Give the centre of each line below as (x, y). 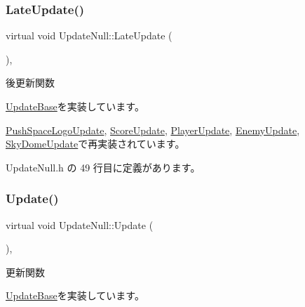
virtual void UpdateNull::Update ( (80, 224)
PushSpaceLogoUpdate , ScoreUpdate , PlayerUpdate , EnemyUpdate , (153, 130)
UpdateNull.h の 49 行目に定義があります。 (103, 167)
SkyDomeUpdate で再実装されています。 (95, 144)
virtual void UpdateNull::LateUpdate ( (89, 35)
